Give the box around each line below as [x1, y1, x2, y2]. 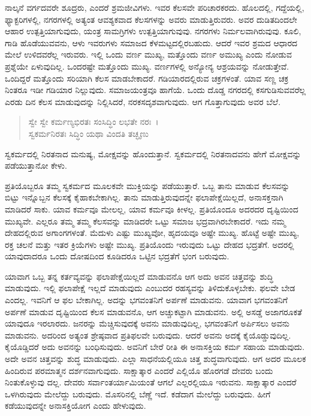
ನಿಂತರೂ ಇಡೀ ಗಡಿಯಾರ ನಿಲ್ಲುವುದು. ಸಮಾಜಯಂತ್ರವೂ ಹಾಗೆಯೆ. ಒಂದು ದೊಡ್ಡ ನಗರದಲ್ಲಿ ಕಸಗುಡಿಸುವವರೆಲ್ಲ [5, 83, 306, 96]
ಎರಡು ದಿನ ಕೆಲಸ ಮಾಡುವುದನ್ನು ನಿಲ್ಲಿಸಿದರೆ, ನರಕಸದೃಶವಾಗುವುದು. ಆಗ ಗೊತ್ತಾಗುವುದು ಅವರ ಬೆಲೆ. [5, 95, 281, 107]
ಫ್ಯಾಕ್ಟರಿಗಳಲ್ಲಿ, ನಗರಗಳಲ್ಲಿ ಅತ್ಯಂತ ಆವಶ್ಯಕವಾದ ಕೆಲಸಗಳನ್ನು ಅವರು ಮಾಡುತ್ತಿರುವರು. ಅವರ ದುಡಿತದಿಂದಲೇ [5, 13, 297, 25]
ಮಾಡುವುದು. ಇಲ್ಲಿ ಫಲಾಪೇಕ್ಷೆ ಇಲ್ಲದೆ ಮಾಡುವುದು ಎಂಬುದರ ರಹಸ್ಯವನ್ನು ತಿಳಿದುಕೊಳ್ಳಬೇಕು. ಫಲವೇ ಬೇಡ [5, 282, 295, 294]
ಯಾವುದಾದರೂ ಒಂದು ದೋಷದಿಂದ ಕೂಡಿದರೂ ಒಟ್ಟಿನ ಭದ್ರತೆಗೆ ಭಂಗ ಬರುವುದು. [5, 250, 230, 262]
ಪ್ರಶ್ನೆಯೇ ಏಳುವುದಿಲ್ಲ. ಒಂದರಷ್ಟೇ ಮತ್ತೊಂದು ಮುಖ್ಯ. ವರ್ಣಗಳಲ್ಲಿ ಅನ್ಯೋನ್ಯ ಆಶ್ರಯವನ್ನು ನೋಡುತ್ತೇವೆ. [5, 59, 289, 72]
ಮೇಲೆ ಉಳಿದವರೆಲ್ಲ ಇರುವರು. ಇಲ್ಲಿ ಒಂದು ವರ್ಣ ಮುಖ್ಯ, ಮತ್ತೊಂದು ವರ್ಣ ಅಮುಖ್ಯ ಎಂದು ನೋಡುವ [5, 48, 292, 61]
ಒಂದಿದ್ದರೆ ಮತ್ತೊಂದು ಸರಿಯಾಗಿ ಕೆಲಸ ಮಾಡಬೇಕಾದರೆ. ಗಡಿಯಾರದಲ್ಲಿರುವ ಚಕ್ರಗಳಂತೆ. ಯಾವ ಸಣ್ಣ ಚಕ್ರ [5, 71, 289, 84]
